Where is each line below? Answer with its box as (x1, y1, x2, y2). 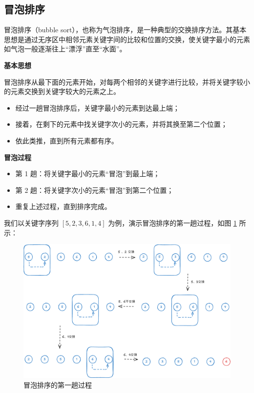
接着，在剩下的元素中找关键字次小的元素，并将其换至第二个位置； (15, 119, 228, 129)
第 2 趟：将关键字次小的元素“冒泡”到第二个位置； (15, 185, 174, 195)
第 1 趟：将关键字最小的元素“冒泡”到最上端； (15, 168, 160, 179)
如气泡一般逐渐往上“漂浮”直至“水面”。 (4, 44, 127, 54)
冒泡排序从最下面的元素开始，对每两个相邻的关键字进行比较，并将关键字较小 (4, 76, 250, 87)
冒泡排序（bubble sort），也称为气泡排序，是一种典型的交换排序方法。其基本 (4, 24, 247, 35)
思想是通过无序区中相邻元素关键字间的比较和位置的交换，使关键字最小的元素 (4, 34, 250, 44)
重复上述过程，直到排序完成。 (15, 201, 111, 211)
